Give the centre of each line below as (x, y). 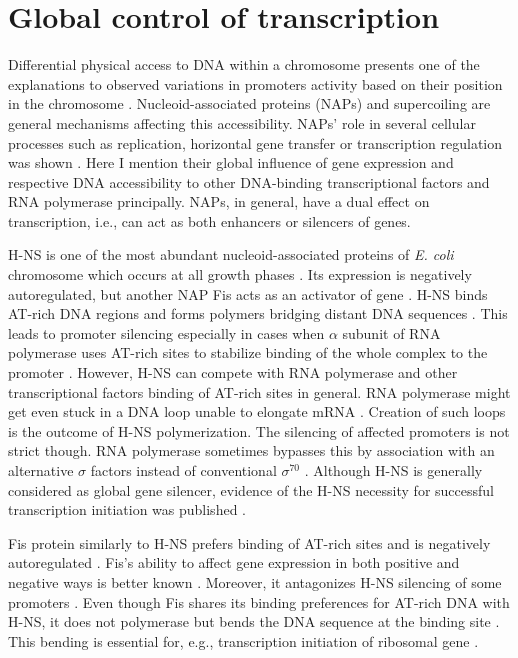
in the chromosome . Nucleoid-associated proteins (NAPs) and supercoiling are (249, 103)
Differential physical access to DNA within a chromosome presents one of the (244, 64)
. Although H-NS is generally (393, 470)
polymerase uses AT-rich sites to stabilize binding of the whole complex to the (248, 352)
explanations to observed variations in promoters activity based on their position (255, 83)
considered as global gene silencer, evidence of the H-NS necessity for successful (251, 489)
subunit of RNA (391, 332)
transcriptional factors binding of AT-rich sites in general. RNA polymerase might (259, 391)
